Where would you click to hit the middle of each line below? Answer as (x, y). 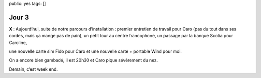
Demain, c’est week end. (33, 69)
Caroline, (18, 42)
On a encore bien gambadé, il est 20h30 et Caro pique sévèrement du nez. (83, 60)
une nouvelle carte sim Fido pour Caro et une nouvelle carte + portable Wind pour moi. (95, 51)
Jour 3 (19, 17)
